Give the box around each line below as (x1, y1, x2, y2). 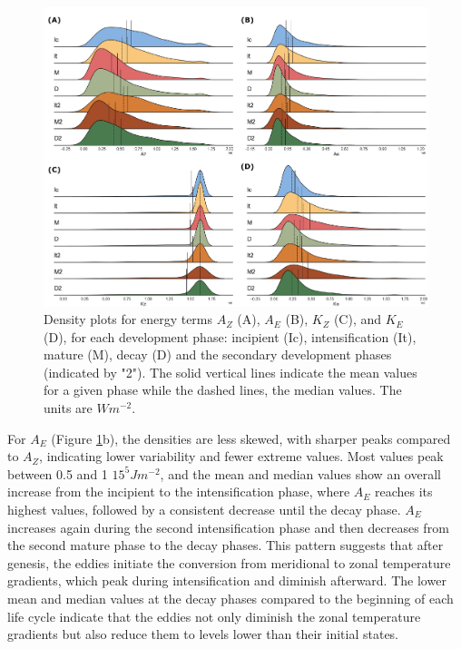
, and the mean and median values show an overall (160, 464, 441, 483)
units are (44, 398, 93, 418)
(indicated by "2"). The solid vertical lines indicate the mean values (44, 362, 417, 381)
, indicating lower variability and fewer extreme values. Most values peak (39, 447, 444, 466)
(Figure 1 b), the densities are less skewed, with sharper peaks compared (51, 428, 451, 447)
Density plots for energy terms (44, 310, 213, 329)
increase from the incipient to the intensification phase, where (7, 482, 350, 501)
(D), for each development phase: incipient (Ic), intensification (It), (44, 327, 417, 346)
